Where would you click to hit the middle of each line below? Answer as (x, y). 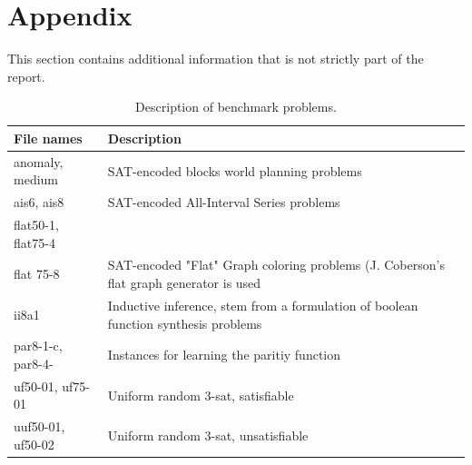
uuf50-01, (39, 426)
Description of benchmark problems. (236, 107)
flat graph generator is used (184, 283)
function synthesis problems (185, 323)
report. (26, 76)
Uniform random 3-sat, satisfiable (201, 395)
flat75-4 (34, 242)
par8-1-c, (38, 346)
